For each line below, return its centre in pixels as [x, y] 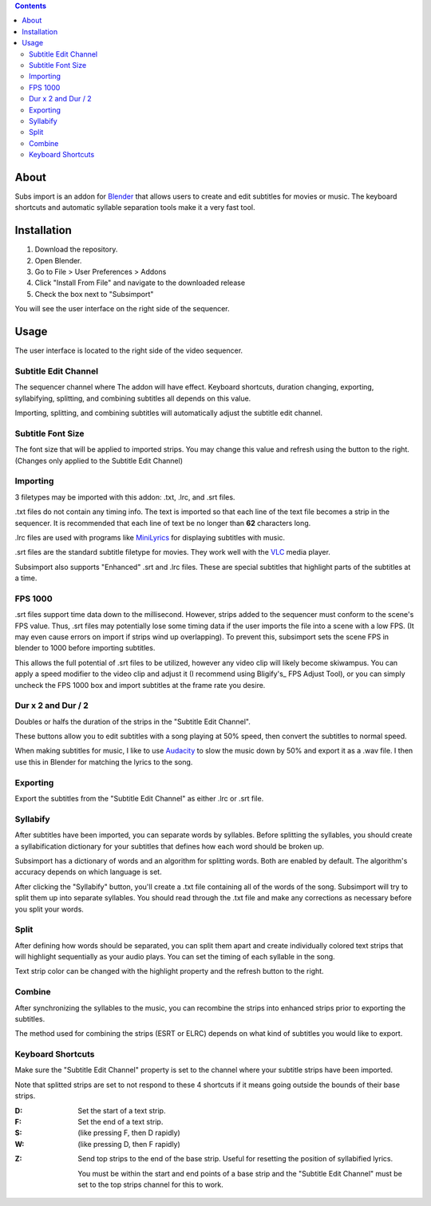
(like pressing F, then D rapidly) [129, 1133]
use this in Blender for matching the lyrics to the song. [104, 761]
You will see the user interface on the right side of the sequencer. [123, 309]
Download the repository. [76, 249]
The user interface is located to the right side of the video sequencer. [129, 350]
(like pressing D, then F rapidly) [129, 1144]
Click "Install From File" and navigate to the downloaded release [140, 283]
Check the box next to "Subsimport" [94, 294]
